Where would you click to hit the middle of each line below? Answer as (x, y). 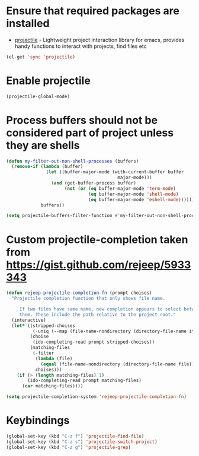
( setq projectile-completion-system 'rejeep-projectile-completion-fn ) (96, 397)
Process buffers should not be (82, 120)
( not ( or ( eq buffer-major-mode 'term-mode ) (120, 188)
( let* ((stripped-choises (44, 326)
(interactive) (29, 320)
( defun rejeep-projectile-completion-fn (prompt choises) (79, 293)
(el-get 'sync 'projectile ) (41, 57)
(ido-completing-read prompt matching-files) (85, 381)
